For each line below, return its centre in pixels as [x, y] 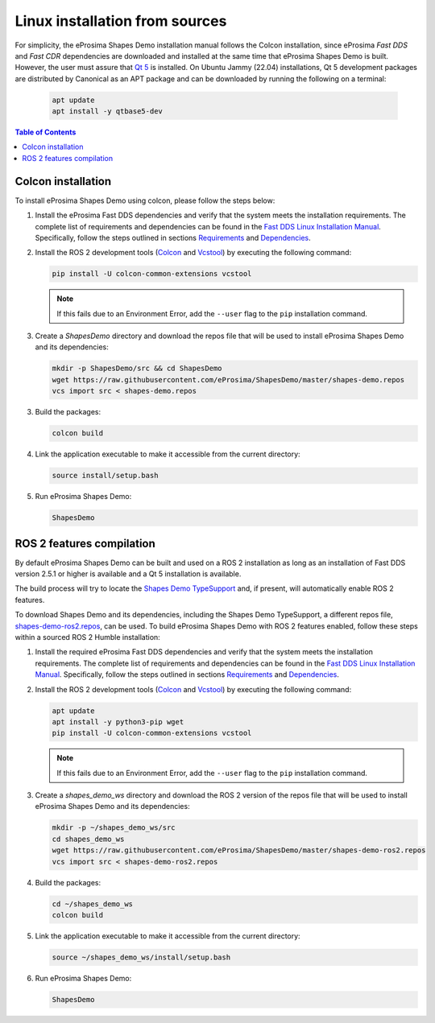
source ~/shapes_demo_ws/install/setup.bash [141, 957]
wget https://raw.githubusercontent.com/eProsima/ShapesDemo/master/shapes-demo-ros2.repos [239, 850]
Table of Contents [46, 132]
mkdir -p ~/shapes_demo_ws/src [114, 828]
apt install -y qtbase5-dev [107, 111]
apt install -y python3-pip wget [118, 722]
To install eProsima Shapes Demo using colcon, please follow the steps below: [145, 200]
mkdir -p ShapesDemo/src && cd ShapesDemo [137, 369]
